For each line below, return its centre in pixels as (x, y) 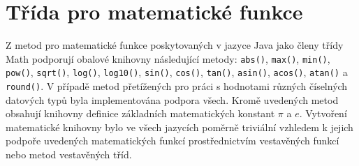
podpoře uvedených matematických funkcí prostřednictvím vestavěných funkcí (173, 141)
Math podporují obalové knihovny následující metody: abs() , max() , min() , (168, 58)
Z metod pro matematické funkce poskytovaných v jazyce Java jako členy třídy (175, 45)
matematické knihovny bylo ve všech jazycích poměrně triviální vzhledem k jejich (179, 127)
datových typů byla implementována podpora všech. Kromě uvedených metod (172, 99)
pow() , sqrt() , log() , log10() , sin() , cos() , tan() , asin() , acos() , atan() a (177, 72)
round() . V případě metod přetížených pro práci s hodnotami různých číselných (177, 86)
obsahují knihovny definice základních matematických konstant (140, 113)
